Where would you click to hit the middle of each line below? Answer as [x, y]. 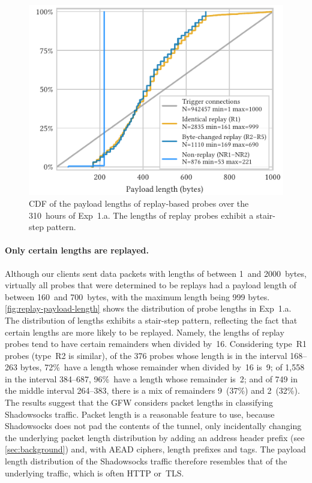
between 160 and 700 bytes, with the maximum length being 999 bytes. [137, 296]
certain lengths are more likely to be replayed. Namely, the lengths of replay [145, 332]
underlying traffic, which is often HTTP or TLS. [94, 473]
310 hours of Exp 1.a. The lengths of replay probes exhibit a [141, 215]
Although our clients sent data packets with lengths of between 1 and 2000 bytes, [156, 273]
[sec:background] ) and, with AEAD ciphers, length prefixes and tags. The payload [155, 449]
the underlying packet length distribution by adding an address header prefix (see [155, 437]
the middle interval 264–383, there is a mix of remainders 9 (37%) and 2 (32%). [152, 390]
